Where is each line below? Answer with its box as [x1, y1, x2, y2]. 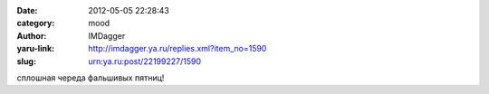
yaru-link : [16, 43, 54, 54]
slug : [16, 55, 36, 67]
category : [16, 18, 55, 29]
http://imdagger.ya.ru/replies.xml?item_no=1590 [88, 43, 267, 54]
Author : [16, 30, 47, 41]
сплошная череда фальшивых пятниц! [16, 72, 165, 83]
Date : [16, 5, 38, 15]
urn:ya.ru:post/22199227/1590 [88, 55, 202, 67]
